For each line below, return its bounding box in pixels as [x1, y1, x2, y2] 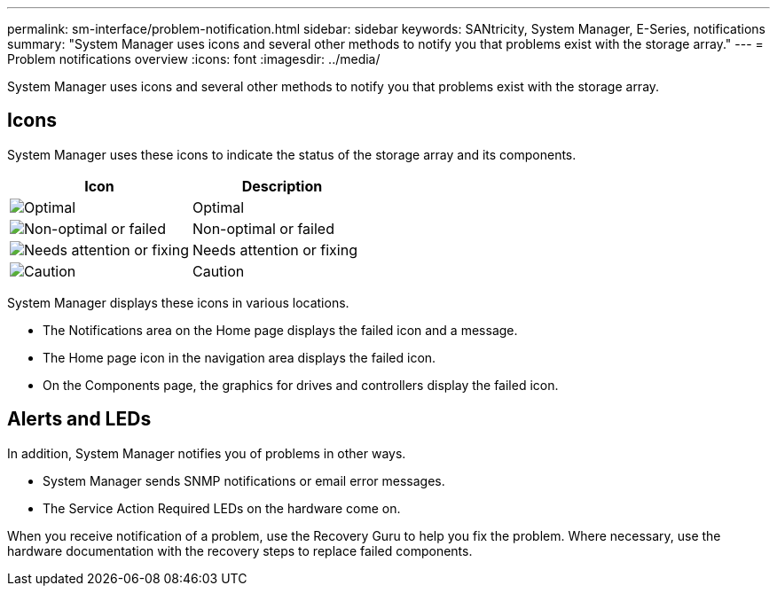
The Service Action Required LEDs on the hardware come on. [43, 500, 401, 516]
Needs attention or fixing [192, 240, 357, 259]
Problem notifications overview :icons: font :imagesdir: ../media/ [7, 51, 381, 66]
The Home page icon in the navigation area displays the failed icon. [43, 349, 436, 365]
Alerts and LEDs [7, 408, 152, 431]
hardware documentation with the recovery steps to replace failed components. [7, 542, 473, 558]
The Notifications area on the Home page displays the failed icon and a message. [43, 322, 518, 338]
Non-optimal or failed [192, 219, 334, 238]
